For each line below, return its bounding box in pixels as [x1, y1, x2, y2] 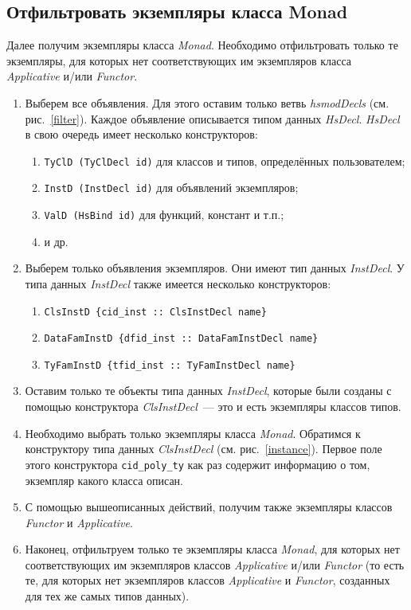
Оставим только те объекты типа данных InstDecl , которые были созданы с [25, 382, 392, 399]
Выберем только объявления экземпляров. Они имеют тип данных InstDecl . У [25, 260, 405, 276]
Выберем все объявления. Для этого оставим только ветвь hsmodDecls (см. [25, 94, 389, 111]
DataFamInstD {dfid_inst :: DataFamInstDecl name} [44, 333, 319, 345]
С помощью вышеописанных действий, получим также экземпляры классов [25, 499, 393, 515]
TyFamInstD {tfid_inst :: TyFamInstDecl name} [44, 359, 296, 371]
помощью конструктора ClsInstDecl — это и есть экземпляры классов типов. [25, 398, 401, 415]
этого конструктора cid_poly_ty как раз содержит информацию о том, [25, 456, 370, 472]
